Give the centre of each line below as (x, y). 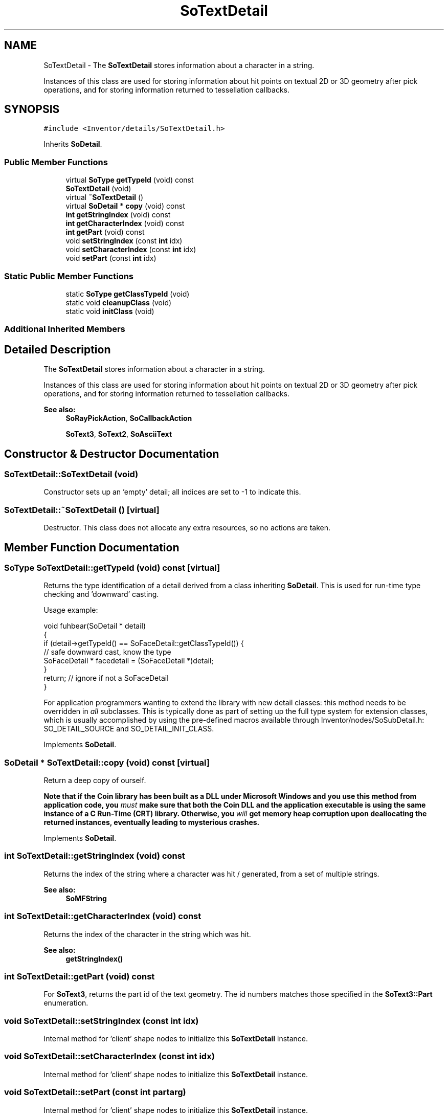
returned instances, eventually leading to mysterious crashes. (152, 822)
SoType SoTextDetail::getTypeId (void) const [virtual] (112, 567)
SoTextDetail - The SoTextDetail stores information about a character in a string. (179, 65)
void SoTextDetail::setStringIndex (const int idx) (102, 1021)
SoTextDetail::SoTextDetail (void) (71, 474)
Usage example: (71, 610)
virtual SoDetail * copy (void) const (125, 206)
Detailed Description (58, 349)
